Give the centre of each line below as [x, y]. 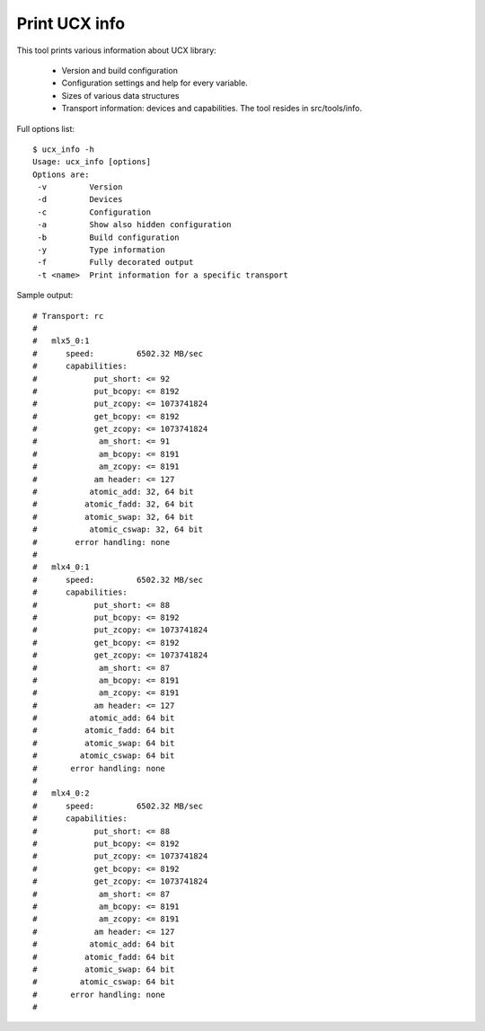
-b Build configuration [108, 237]
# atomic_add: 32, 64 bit [113, 492]
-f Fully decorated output [115, 262]
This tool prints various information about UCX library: [117, 50]
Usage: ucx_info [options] [92, 162]
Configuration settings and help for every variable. [155, 83]
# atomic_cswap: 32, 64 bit [118, 529]
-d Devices [80, 199]
